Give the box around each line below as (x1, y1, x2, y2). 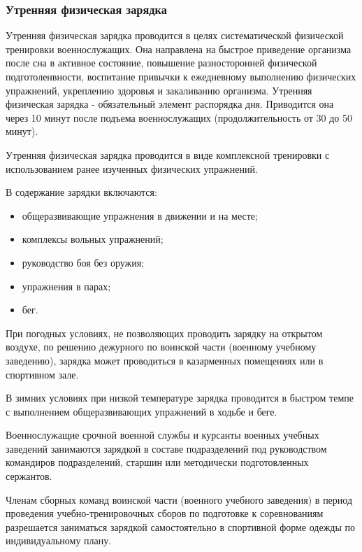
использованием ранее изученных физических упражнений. (6, 161, 258, 176)
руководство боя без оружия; (22, 255, 145, 269)
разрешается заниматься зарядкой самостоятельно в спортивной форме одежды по (6, 519, 356, 534)
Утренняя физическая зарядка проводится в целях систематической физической (6, 28, 344, 43)
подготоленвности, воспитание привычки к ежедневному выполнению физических (6, 69, 356, 83)
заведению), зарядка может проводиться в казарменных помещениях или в (6, 353, 324, 367)
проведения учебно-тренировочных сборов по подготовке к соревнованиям (6, 506, 324, 521)
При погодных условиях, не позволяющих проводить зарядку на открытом (6, 325, 323, 340)
